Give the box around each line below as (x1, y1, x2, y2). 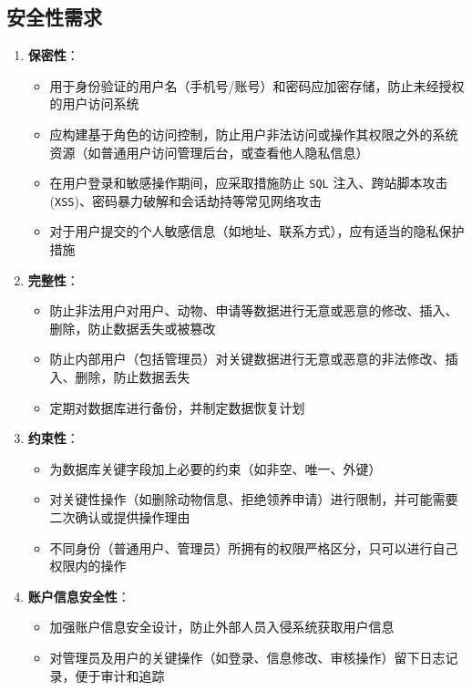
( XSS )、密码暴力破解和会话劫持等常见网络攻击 (49, 191, 322, 210)
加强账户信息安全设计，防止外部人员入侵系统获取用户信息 (49, 617, 395, 636)
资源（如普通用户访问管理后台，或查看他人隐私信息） (49, 142, 369, 161)
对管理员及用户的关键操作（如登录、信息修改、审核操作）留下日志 (49, 647, 446, 666)
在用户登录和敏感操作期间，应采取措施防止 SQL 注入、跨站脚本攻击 (49, 173, 448, 192)
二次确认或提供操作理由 (49, 508, 190, 527)
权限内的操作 (49, 556, 127, 575)
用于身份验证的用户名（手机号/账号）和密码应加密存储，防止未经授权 (49, 76, 465, 95)
